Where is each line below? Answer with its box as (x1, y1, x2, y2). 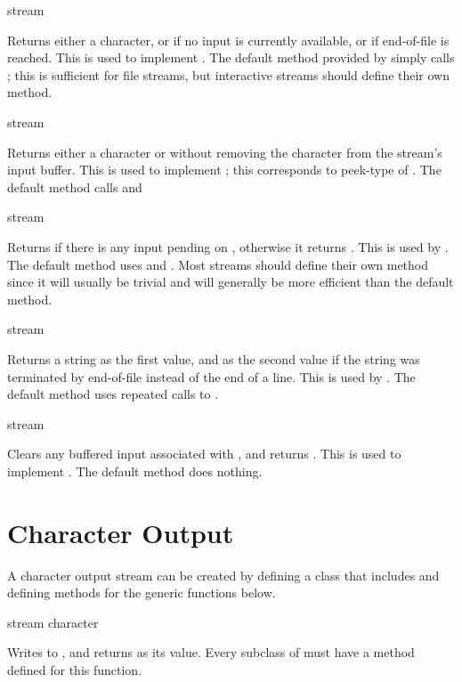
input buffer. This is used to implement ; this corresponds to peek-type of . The (7, 160, 442, 179)
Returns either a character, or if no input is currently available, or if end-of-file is (7, 30, 450, 49)
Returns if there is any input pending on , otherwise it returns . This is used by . (7, 237, 449, 256)
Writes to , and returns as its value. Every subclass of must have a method (7, 643, 415, 662)
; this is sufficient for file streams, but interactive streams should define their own (7, 65, 450, 84)
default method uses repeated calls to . (7, 385, 219, 403)
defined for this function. (7, 660, 142, 678)
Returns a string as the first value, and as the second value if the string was (7, 349, 420, 368)
